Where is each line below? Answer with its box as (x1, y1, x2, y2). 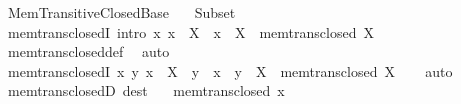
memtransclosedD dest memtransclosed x (7, 80, 285, 101)
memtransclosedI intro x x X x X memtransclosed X (7, 21, 374, 42)
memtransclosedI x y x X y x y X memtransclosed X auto (7, 60, 453, 81)
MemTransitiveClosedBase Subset (7, 2, 236, 22)
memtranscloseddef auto (7, 41, 170, 62)
